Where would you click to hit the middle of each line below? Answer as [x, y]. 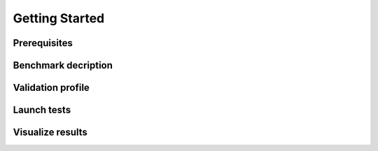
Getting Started [59, 18]
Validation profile [51, 88]
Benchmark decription [63, 65]
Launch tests [42, 110]
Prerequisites [43, 43]
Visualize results [50, 132]
